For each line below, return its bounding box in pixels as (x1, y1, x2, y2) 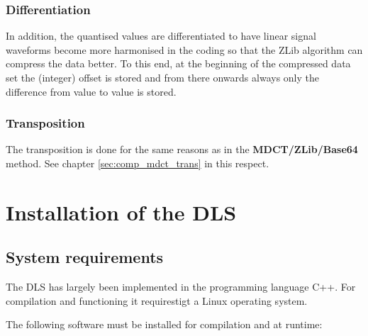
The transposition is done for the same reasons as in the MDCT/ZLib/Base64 (6, 142, 358, 157)
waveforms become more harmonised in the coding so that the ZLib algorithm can (6, 42, 363, 57)
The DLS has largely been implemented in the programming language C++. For (6, 279, 356, 294)
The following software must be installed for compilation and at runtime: (6, 317, 323, 332)
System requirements (6, 246, 164, 268)
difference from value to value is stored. (6, 84, 177, 99)
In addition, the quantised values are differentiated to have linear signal (6, 28, 316, 43)
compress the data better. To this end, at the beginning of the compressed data (6, 56, 351, 71)
